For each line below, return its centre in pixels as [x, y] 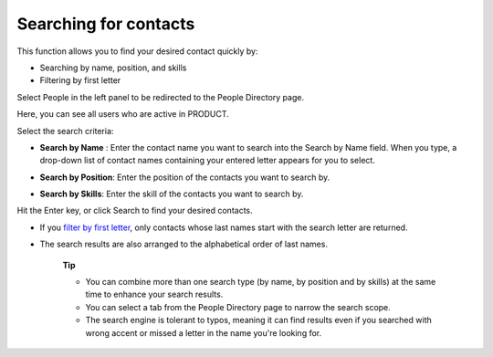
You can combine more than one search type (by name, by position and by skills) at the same [261, 282]
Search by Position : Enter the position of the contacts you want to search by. [185, 177]
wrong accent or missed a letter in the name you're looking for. [204, 332]
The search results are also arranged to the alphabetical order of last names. [184, 244]
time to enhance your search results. [154, 294]
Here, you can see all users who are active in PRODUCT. [123, 114]
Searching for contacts [106, 24]
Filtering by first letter [80, 80]
